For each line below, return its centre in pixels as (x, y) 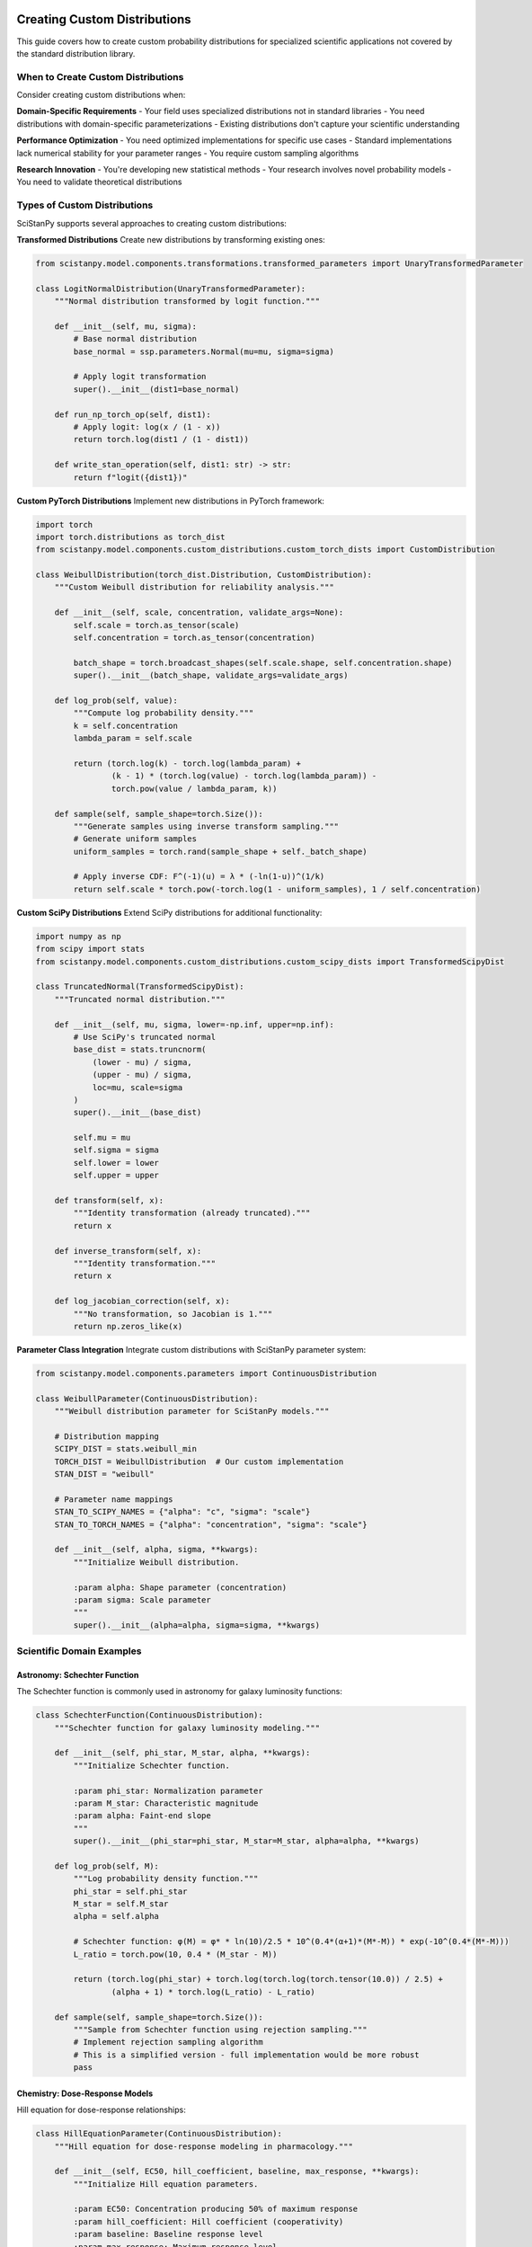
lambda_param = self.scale (133, 738)
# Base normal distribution (135, 339)
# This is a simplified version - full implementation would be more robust (246, 2055)
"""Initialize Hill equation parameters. (166, 2184)
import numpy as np (78, 936)
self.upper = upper (116, 1176)
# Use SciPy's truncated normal (144, 1037)
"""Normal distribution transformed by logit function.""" (187, 302)
